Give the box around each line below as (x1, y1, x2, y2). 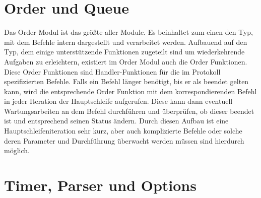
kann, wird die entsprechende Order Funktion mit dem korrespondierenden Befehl (4, 86, 257, 96)
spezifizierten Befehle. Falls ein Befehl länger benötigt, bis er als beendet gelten (4, 76, 249, 87)
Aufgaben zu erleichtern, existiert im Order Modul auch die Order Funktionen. (4, 56, 247, 67)
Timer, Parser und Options (4, 175, 197, 195)
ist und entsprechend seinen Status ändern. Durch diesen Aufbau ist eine (4, 115, 229, 126)
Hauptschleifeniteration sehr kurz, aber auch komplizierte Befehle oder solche (4, 125, 242, 136)
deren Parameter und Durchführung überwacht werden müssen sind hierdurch (4, 135, 244, 146)
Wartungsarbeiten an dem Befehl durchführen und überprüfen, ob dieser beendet (4, 105, 254, 116)
